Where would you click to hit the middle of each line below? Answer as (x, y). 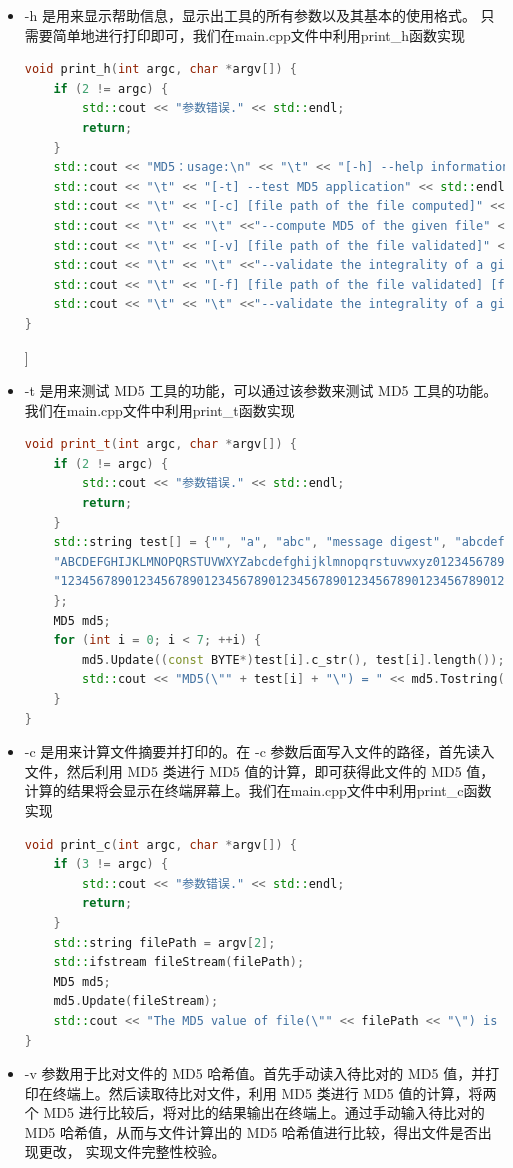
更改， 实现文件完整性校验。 (132, 1151)
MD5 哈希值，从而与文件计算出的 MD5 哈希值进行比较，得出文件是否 (251, 1131)
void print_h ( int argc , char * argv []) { (160, 69)
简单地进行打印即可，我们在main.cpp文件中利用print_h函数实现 (259, 34)
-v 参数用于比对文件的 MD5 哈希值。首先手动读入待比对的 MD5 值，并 (255, 1073)
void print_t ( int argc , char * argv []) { (160, 444)
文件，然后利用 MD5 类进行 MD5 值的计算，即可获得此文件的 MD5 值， (259, 770)
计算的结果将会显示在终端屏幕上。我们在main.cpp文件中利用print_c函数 (258, 790)
